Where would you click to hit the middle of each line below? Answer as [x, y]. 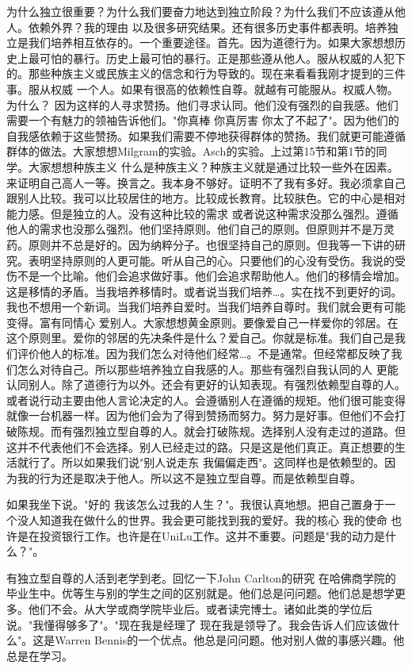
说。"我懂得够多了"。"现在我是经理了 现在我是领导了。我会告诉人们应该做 [198, 624]
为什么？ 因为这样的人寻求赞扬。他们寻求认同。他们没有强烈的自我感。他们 [202, 104]
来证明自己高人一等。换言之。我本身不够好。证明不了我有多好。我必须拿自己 [206, 182]
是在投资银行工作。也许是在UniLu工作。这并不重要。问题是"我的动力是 [201, 535]
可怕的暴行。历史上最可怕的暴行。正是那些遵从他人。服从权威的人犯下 [222, 58]
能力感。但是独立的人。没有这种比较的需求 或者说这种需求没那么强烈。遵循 [202, 213]
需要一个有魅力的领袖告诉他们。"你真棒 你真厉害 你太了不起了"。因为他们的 [203, 120]
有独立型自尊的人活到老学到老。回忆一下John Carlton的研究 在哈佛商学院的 [201, 577]
